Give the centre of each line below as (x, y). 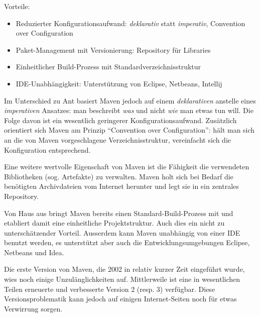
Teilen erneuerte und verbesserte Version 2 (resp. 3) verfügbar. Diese (110, 289)
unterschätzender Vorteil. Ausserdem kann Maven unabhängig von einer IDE (122, 232)
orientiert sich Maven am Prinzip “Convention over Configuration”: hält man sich (129, 130)
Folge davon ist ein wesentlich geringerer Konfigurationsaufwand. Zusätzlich (120, 120)
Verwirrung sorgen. (33, 308)
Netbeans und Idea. (34, 252)
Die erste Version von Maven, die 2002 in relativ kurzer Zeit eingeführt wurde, (124, 269)
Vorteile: (17, 6)
